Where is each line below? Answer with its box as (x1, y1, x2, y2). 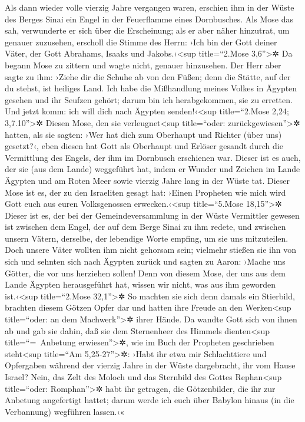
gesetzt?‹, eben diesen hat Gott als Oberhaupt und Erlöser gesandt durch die (5, 140, 283, 152)
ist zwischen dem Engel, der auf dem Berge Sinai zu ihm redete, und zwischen (5, 220, 286, 233)
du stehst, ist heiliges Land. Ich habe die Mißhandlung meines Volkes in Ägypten (5, 82, 297, 94)
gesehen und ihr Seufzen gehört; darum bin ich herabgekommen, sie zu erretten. (5, 93, 293, 105)
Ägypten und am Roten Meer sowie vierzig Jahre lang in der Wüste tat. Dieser (5, 174, 290, 186)
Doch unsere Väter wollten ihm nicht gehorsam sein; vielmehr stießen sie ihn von (5, 243, 296, 256)
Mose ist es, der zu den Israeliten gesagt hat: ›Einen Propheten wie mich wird (5, 186, 286, 198)
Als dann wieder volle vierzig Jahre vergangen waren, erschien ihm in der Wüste (5, 1, 294, 13)
